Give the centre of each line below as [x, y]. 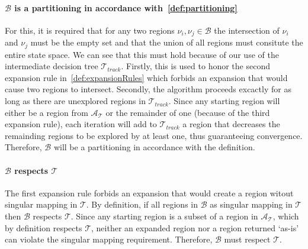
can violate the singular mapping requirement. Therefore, [109, 239]
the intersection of [247, 30]
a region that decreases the [231, 124]
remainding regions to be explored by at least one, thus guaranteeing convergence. [154, 135]
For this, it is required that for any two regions [90, 30]
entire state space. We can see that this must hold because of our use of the [142, 54]
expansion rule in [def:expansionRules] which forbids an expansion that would [146, 77]
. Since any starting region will [224, 101]
